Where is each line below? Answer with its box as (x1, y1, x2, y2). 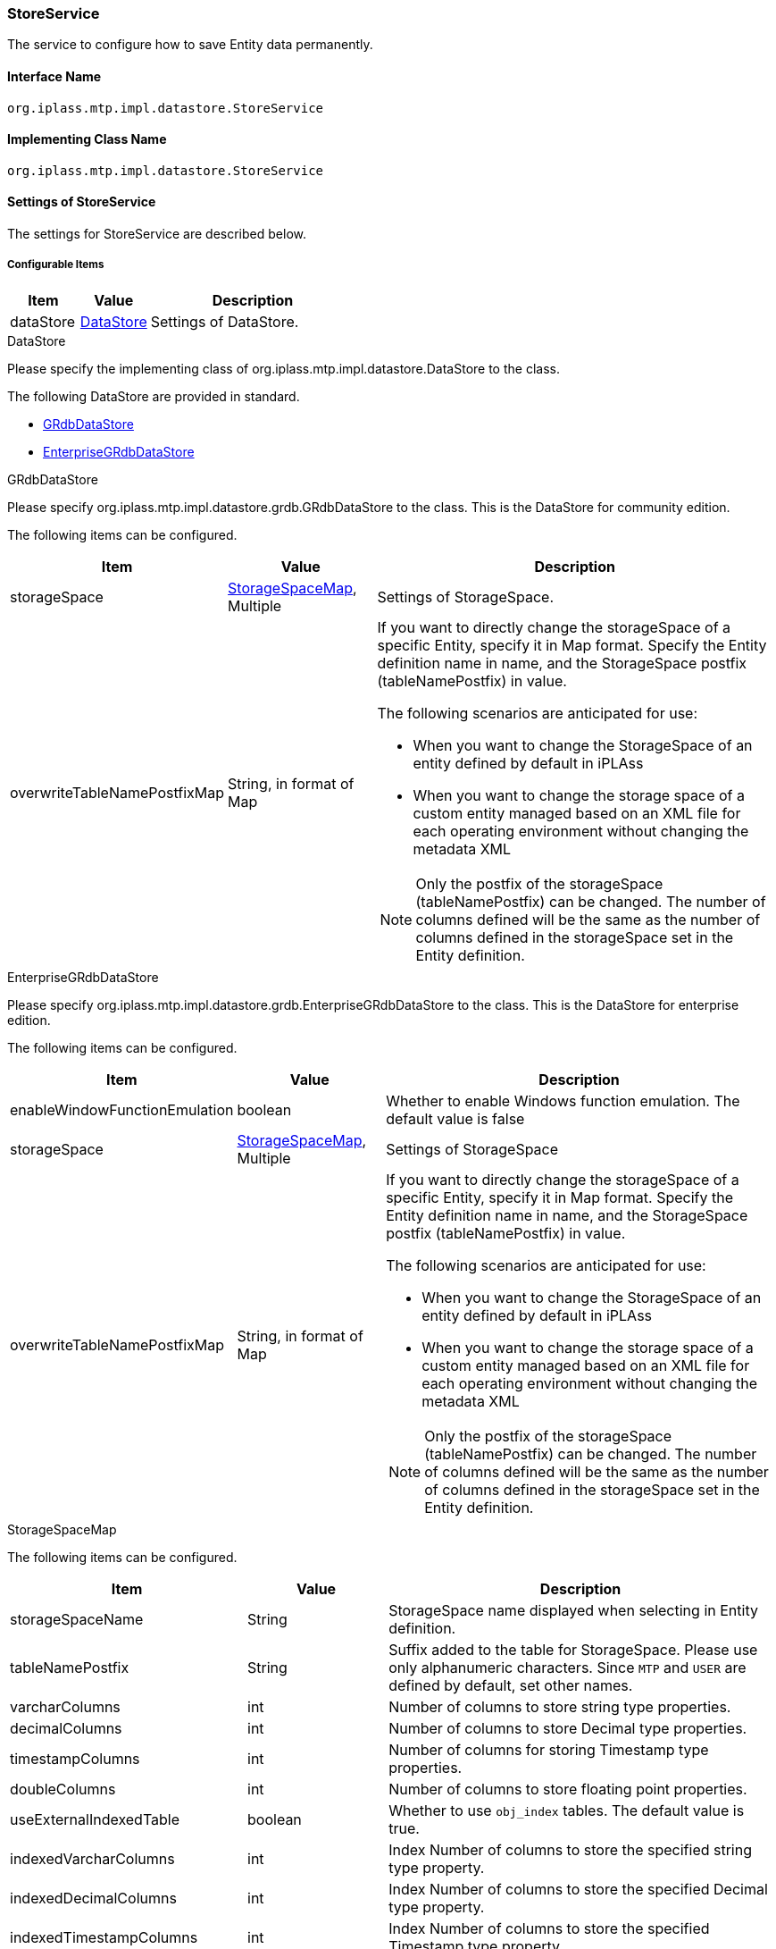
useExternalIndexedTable (10, 1810, 180, 1828)
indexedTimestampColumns (10, 1928, 198, 1946)
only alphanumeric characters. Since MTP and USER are (388, 1658, 747, 1676)
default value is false (386, 1109, 525, 1128)
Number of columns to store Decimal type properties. (388, 1718, 747, 1737)
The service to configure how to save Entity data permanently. (7, 37, 373, 53)
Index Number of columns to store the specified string (388, 1840, 753, 1859)
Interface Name (7, 68, 102, 84)
